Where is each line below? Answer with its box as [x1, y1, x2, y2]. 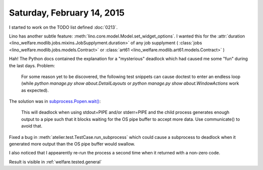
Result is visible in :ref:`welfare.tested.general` [9, 159, 102, 165]
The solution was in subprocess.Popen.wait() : [9, 98, 101, 104]
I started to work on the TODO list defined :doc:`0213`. [9, 24, 118, 30]
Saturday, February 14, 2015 [9, 7, 125, 18]
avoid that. [21, 123, 42, 129]
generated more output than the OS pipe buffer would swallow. [9, 141, 135, 147]
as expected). [21, 87, 49, 93]
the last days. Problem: [9, 62, 56, 68]
